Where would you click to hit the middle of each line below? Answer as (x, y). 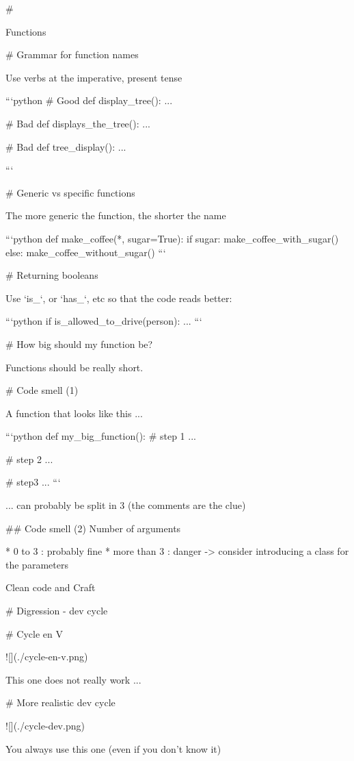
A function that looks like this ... (74, 413)
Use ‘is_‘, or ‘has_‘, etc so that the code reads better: (119, 298)
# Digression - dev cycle (57, 611)
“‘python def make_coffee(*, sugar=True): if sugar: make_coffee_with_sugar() (172, 238)
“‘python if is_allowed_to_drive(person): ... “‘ (104, 321)
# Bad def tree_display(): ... (66, 146)
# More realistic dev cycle (60, 702)
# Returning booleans (52, 275)
